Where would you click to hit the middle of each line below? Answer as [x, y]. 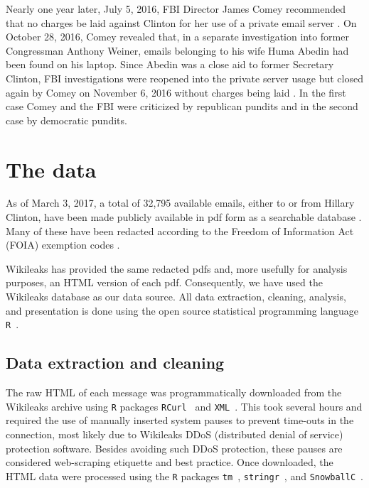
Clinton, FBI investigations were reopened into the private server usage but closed [184, 78]
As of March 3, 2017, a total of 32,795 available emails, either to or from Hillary [180, 203]
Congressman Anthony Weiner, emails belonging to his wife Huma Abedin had [177, 50]
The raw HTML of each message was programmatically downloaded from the [174, 392]
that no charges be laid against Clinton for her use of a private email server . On [181, 22]
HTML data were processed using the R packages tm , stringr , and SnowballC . [184, 476]
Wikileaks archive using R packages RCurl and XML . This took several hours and [184, 406]
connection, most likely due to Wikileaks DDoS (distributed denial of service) [175, 434]
